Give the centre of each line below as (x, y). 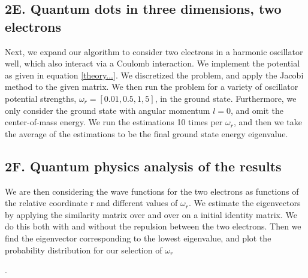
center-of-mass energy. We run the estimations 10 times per (114, 122)
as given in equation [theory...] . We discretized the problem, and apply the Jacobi (154, 75)
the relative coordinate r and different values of (91, 203)
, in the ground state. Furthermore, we (226, 98)
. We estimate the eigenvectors (244, 203)
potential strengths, (41, 98)
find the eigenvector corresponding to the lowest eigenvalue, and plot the (138, 238)
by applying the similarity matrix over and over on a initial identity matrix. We (151, 214)
